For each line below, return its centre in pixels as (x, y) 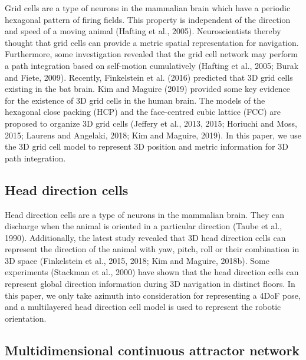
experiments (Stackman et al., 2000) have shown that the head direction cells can (152, 272)
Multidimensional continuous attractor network (152, 350)
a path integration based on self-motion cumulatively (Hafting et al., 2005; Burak (152, 65)
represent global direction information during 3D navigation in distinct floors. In (150, 284)
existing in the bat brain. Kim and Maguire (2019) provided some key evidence (148, 89)
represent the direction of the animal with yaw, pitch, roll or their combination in (152, 249)
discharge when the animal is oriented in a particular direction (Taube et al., (144, 226)
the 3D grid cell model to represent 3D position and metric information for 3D (147, 146)
